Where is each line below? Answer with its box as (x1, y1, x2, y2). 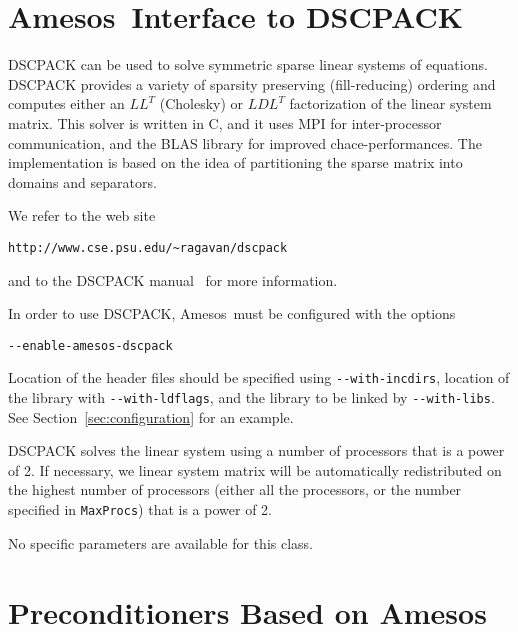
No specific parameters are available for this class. (8, 532, 314, 553)
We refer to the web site (8, 205, 156, 226)
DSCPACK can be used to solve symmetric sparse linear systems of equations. (8, 54, 488, 75)
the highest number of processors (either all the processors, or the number (8, 479, 462, 500)
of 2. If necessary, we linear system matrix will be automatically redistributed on (8, 459, 502, 480)
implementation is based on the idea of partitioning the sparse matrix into (8, 152, 463, 173)
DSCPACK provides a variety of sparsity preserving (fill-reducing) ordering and (8, 73, 496, 94)
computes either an (8, 93, 125, 114)
